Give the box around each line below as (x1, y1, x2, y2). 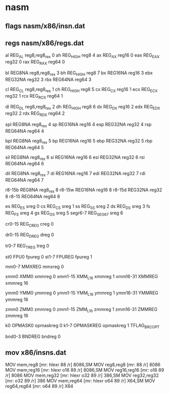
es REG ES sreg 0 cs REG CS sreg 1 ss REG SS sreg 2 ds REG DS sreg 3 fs (5, 203, 151, 210)
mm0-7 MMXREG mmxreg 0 (5, 264, 64, 270)
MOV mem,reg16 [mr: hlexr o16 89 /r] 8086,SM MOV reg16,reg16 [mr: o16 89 (5, 367, 164, 373)
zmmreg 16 (5, 313, 29, 319)
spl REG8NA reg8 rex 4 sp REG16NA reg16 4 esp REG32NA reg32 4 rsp (5, 121, 152, 128)
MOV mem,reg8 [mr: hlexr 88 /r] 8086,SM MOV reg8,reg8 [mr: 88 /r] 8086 (5, 361, 161, 368)
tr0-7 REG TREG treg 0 (5, 243, 50, 250)
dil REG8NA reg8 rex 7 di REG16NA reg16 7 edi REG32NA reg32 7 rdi (5, 170, 146, 178)
